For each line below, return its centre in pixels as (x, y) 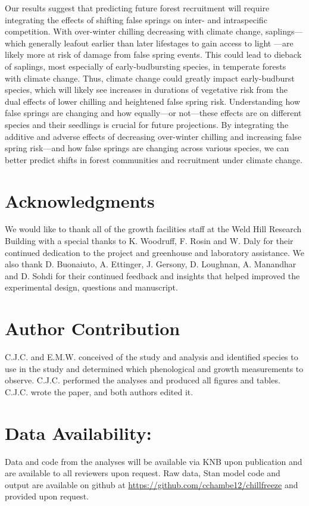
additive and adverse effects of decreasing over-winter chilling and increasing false (153, 136)
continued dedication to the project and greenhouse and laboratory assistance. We (154, 252)
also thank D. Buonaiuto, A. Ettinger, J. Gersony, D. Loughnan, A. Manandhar (151, 264)
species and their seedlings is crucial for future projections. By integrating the (147, 124)
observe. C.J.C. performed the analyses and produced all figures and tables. (143, 380)
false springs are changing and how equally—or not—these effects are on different (153, 113)
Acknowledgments (80, 200)
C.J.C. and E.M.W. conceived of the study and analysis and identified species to (152, 357)
